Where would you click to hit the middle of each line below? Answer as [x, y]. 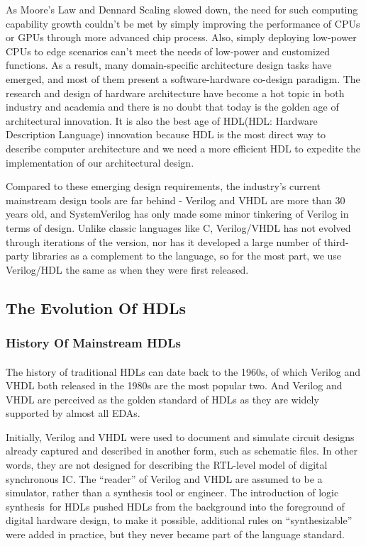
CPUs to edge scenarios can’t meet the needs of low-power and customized [168, 51]
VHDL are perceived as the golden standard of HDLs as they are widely [162, 399]
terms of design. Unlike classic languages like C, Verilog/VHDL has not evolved [178, 227]
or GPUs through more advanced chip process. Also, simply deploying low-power [181, 37]
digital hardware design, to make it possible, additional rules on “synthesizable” [179, 520]
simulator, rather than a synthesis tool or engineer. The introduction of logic [172, 492]
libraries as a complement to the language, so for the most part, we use [187, 256]
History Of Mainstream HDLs [93, 342]
